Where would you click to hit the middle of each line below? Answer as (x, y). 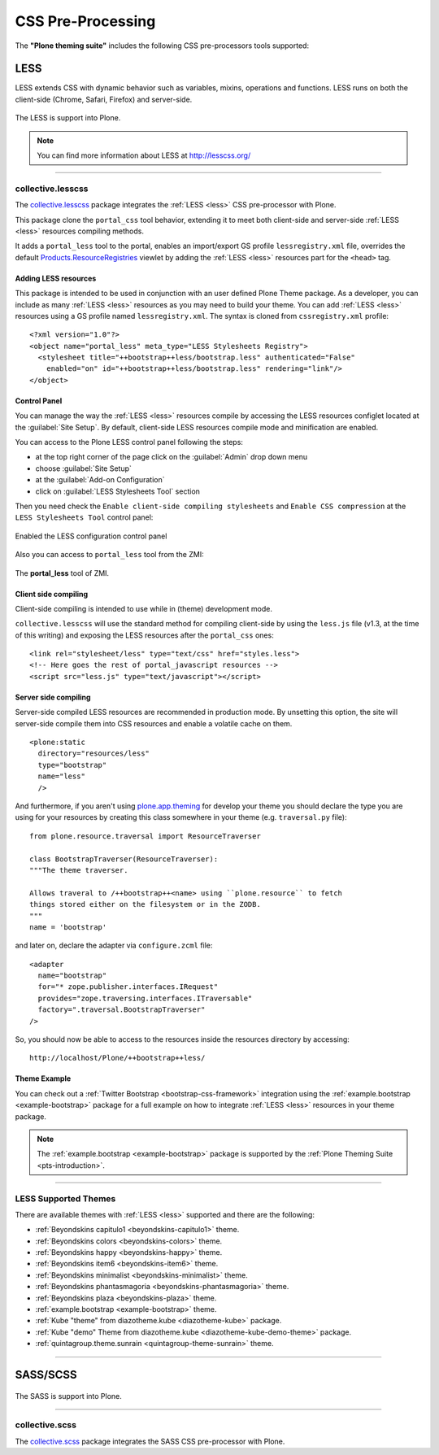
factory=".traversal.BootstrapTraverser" (122, 1010)
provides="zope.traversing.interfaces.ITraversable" (145, 998)
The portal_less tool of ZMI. (62, 573)
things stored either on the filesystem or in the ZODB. (146, 904)
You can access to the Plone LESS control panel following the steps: (129, 442)
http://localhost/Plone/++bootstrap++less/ (117, 1058)
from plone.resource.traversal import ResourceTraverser (146, 836)
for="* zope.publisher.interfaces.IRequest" (128, 987)
